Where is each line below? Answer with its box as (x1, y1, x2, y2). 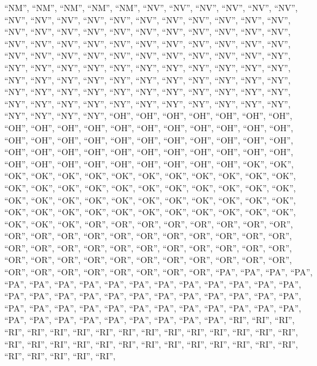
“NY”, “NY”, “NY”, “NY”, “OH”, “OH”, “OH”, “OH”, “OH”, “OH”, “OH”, (4, 109, 292, 122)
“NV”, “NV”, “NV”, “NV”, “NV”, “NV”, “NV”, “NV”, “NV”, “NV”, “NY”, (4, 49, 291, 62)
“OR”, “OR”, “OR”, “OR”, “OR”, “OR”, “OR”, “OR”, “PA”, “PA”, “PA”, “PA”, (4, 265, 313, 278)
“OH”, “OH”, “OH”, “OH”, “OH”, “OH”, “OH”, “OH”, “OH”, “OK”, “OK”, (4, 157, 294, 170)
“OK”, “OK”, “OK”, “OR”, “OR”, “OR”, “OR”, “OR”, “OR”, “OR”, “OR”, (4, 217, 293, 230)
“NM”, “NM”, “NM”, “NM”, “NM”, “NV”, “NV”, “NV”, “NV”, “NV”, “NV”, (4, 1, 298, 13)
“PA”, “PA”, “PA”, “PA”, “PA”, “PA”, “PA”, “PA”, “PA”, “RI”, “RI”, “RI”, (4, 313, 295, 326)
